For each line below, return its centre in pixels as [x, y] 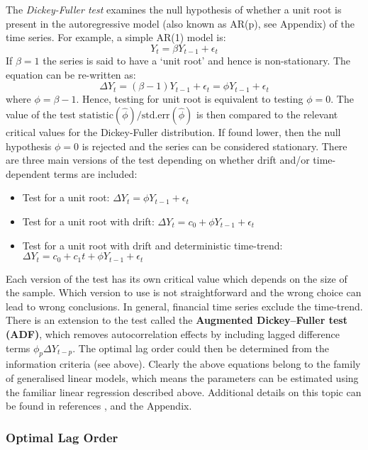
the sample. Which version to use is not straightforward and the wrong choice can [184, 292]
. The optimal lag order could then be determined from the [201, 348]
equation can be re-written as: [71, 74]
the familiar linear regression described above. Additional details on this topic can [184, 392]
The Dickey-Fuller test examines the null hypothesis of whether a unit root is [174, 9]
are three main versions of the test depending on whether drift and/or [158, 160]
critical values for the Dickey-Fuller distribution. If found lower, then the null [173, 132]
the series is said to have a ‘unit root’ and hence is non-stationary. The [197, 61]
